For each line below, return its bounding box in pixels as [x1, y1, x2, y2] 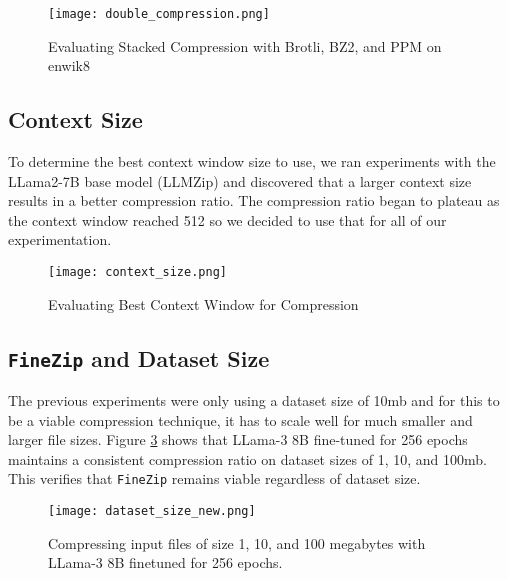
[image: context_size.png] [48, 265, 227, 280]
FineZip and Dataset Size [8, 342, 270, 373]
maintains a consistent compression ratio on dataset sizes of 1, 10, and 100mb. [8, 448, 487, 469]
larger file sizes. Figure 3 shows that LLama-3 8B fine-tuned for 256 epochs [8, 429, 468, 450]
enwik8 [48, 55, 90, 76]
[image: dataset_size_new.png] [48, 504, 256, 519]
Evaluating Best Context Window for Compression [48, 293, 359, 314]
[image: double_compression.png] [48, 7, 270, 21]
